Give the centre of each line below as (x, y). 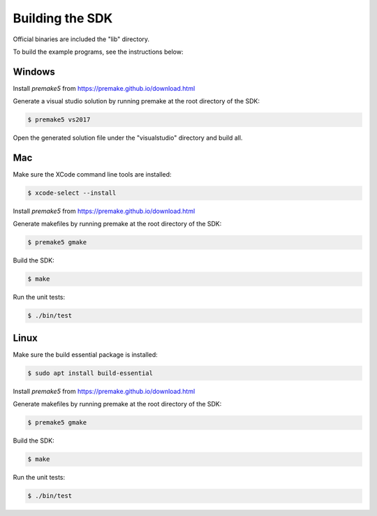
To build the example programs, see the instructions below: (98, 52)
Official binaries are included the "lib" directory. (81, 39)
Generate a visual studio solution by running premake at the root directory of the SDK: (136, 101)
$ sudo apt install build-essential (90, 373)
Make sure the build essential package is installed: (86, 354)
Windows (34, 72)
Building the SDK (63, 18)
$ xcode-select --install (72, 193)
